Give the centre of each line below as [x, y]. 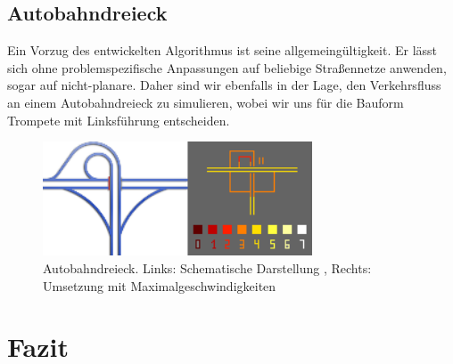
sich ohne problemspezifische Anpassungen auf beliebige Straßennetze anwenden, [227, 67]
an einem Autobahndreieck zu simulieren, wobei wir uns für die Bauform [206, 102]
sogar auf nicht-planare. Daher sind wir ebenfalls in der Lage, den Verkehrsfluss [224, 85]
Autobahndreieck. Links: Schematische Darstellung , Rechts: [207, 268]
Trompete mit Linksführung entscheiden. [119, 120]
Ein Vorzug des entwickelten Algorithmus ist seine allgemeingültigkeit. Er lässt [222, 50]
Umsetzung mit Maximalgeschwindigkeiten [160, 285]
